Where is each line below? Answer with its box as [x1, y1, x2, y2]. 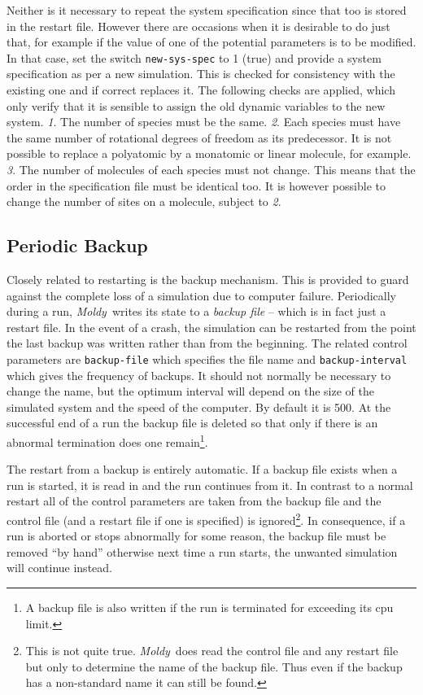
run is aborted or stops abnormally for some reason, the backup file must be [7, 527, 386, 544]
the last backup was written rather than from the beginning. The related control [7, 334, 408, 352]
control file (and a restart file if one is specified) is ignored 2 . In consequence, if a [7, 509, 406, 528]
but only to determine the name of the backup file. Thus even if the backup [25, 658, 403, 675]
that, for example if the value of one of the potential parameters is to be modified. [7, 33, 416, 50]
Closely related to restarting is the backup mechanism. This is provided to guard [7, 270, 409, 287]
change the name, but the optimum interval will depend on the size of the [7, 382, 374, 400]
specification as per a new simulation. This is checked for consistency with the [7, 65, 395, 82]
